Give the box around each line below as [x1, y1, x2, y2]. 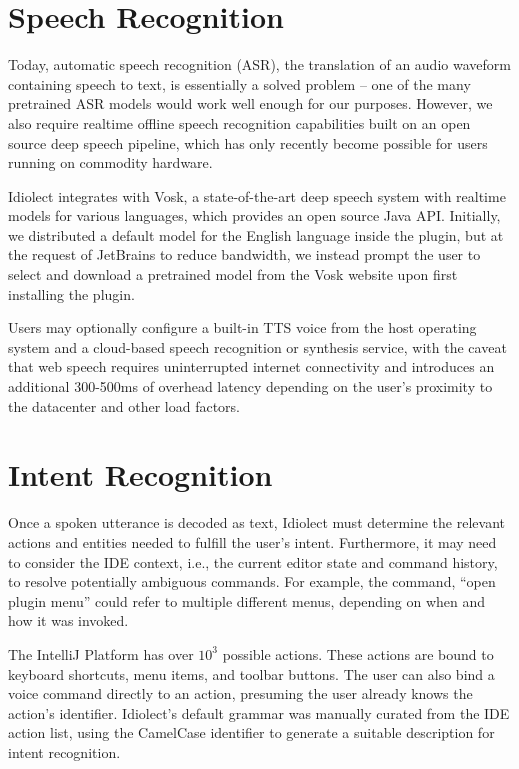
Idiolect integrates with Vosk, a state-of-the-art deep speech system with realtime [8, 185, 506, 206]
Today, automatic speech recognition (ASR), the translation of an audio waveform [8, 54, 511, 75]
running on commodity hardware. [8, 152, 213, 173]
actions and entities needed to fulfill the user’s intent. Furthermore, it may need [8, 531, 497, 552]
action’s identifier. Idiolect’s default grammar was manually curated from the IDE [8, 702, 510, 723]
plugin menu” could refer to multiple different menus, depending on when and [8, 590, 486, 611]
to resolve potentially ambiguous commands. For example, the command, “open [8, 571, 496, 592]
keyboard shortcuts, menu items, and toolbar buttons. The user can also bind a [8, 663, 495, 684]
